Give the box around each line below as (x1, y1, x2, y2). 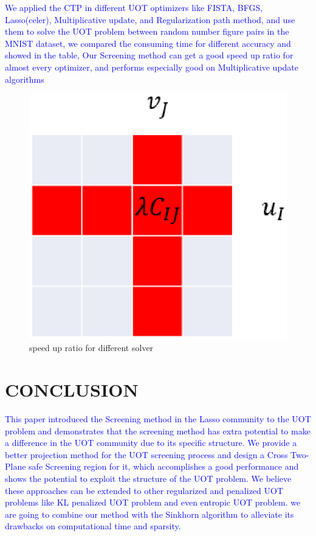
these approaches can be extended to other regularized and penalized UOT (5, 484, 284, 496)
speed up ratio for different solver (29, 341, 154, 354)
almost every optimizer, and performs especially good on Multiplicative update (5, 60, 299, 73)
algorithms (5, 72, 44, 85)
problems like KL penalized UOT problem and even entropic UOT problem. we (5, 496, 301, 509)
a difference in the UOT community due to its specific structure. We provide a (5, 436, 297, 449)
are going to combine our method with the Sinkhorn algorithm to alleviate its (5, 507, 294, 520)
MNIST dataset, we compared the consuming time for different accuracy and (5, 37, 291, 49)
